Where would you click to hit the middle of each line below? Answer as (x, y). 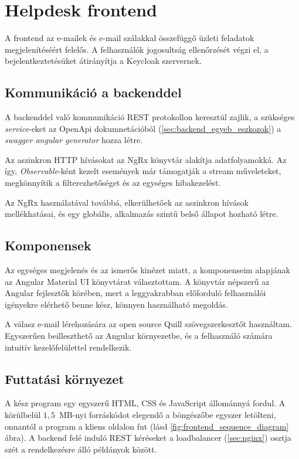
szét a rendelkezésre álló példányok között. (81, 449)
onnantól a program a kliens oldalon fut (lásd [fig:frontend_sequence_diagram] (147, 426)
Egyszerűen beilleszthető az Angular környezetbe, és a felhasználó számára (139, 336)
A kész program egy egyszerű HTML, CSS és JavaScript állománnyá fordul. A (145, 403)
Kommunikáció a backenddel (93, 92)
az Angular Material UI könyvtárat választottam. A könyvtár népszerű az (137, 281)
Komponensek (48, 245)
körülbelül (23, 415)
